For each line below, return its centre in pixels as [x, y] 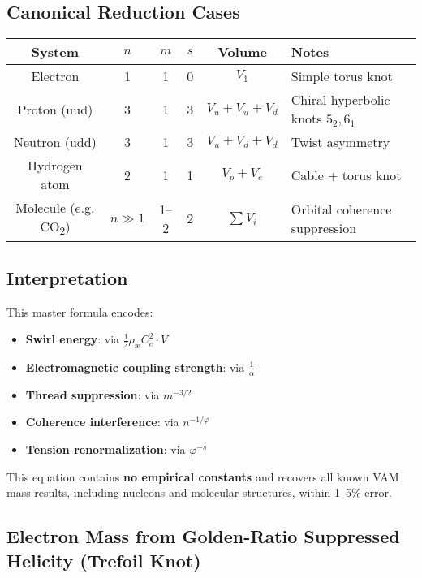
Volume [242, 52]
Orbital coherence [341, 209]
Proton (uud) [55, 109]
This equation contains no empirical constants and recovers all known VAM [203, 476]
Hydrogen [55, 166]
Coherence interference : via [102, 422]
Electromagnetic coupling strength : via [135, 367]
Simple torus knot [342, 76]
